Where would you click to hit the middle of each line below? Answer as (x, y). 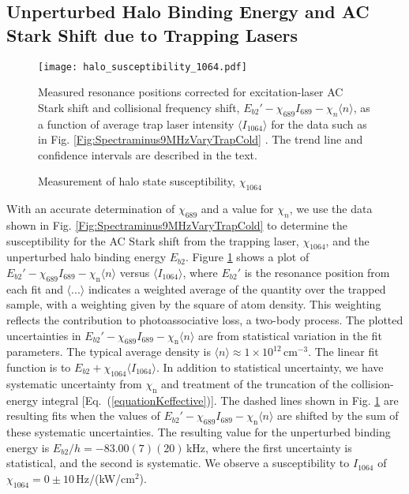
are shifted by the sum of (338, 415)
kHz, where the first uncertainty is (269, 447)
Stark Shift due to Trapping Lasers (152, 34)
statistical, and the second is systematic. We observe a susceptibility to (178, 463)
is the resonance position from (317, 272)
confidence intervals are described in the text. (148, 154)
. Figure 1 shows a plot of (247, 257)
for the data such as (319, 123)
